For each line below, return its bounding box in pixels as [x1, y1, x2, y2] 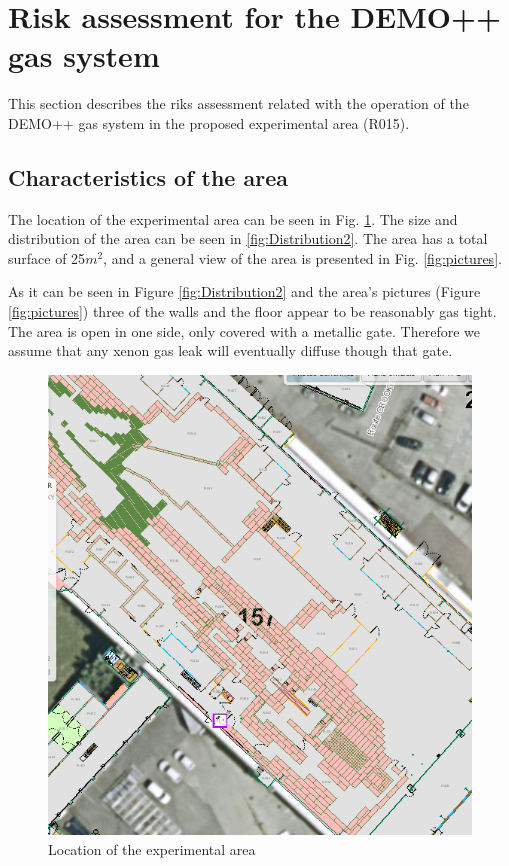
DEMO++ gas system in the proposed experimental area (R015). [8, 112, 410, 133]
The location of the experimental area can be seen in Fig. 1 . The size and [8, 208, 458, 229]
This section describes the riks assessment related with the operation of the [8, 93, 469, 114]
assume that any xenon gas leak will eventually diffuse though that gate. [8, 340, 453, 361]
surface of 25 [8, 247, 86, 268]
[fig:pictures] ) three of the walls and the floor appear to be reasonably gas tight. [8, 301, 497, 322]
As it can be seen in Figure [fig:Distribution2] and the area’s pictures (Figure [8, 281, 481, 302]
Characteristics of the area [8, 161, 288, 192]
